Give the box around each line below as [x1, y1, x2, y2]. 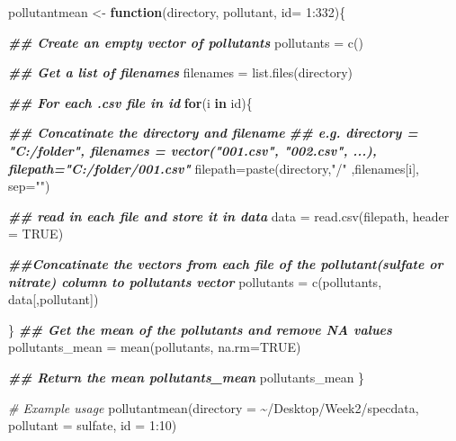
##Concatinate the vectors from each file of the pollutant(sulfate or [8, 254, 443, 273]
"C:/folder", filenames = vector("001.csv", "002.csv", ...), [8, 140, 377, 159]
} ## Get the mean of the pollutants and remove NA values [8, 319, 392, 338]
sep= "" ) [8, 176, 50, 195]
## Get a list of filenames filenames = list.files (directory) [8, 63, 353, 82]
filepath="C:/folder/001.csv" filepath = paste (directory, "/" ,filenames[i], [8, 158, 419, 177]
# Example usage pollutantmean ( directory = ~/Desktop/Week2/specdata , [8, 398, 419, 417]
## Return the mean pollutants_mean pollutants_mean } [8, 367, 365, 386]
